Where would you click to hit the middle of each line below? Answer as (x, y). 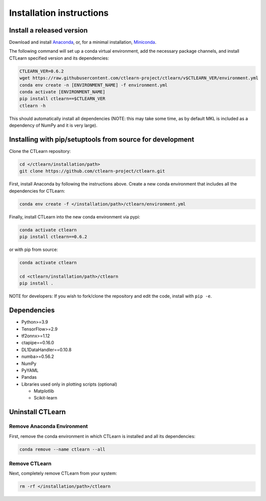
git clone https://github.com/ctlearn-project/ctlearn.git (92, 171)
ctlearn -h (33, 106)
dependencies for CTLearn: (37, 191)
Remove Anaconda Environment (49, 427)
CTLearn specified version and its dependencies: (59, 58)
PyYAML (30, 370)
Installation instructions (59, 13)
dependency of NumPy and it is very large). (53, 125)
